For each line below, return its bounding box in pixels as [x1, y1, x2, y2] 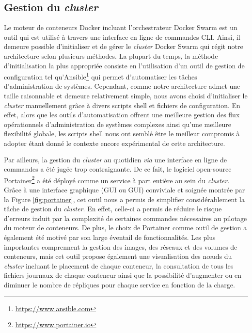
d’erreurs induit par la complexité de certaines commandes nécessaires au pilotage [4, 213, 247, 223]
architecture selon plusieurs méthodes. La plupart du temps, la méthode [4, 50, 218, 61]
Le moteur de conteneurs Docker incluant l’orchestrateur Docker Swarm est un [4, 22, 237, 32]
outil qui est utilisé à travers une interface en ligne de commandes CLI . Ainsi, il [4, 32, 240, 42]
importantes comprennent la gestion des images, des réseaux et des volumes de [4, 241, 237, 252]
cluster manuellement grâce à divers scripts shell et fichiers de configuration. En [4, 100, 240, 110]
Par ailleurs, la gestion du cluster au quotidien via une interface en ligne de [4, 154, 227, 164]
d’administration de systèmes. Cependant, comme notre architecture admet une [4, 81, 240, 91]
